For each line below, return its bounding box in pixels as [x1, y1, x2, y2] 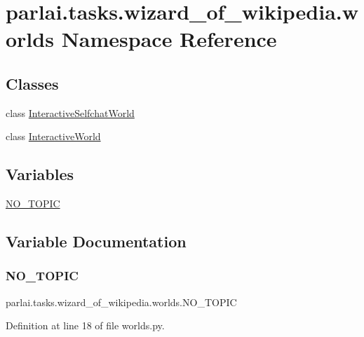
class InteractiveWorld [6, 129, 101, 144]
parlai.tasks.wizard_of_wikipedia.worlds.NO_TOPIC [6, 294, 237, 309]
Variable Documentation [6, 231, 187, 252]
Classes [6, 72, 59, 94]
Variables [6, 163, 74, 185]
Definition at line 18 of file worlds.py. [6, 318, 165, 333]
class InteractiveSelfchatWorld [6, 105, 135, 120]
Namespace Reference [61, 25, 277, 53]
